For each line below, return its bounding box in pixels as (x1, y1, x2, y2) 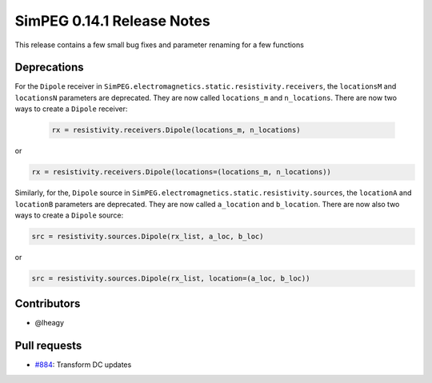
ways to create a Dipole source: (14, 210, 124, 220)
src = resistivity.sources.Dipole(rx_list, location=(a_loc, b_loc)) (31, 273, 310, 283)
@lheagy (34, 318, 64, 328)
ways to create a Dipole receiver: (14, 104, 128, 114)
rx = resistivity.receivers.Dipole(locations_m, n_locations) (51, 126, 301, 135)
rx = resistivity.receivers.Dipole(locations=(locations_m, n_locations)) (31, 168, 332, 177)
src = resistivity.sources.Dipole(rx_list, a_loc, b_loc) (31, 232, 264, 241)
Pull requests (14, 339, 82, 353)
